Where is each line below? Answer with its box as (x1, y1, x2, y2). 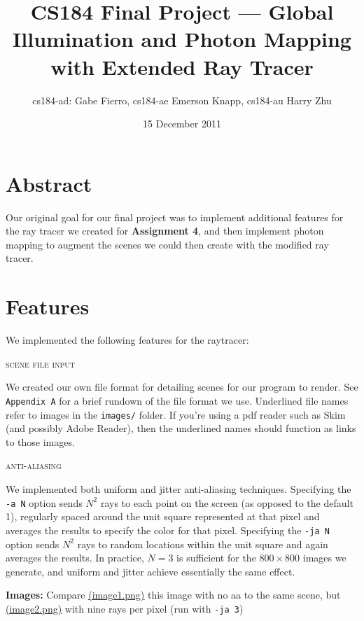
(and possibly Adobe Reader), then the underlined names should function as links (6, 421, 356, 435)
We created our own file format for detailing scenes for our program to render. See (6, 379, 358, 394)
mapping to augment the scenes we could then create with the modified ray (6, 237, 329, 251)
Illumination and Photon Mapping (13, 25, 351, 53)
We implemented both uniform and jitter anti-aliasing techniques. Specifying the (6, 482, 351, 496)
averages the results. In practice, (6, 550, 144, 565)
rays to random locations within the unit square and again (77, 536, 328, 551)
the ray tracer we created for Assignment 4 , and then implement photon (6, 223, 324, 238)
